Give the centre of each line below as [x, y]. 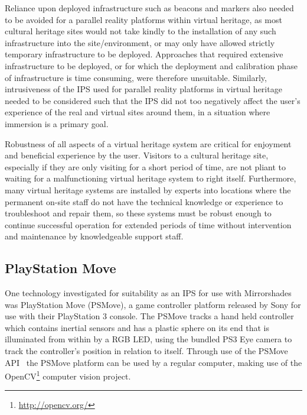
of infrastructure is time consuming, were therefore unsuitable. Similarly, [136, 77]
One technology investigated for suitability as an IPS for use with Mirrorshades [148, 293]
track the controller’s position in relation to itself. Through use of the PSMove [146, 351]
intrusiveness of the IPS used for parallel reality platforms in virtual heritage [143, 89]
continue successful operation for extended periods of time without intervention [148, 224]
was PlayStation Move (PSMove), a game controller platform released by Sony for [153, 304]
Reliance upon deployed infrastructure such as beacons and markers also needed [149, 8]
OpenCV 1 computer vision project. [68, 375]
